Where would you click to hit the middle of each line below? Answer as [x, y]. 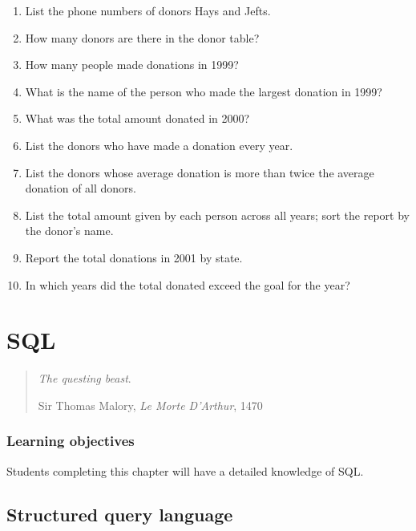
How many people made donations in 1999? [132, 65]
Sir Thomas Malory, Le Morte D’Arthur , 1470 [150, 405]
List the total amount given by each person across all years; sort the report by [217, 215]
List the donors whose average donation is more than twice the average [200, 172]
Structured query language [120, 514]
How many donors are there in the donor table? [142, 37]
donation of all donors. [81, 188]
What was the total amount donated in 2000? [137, 118]
